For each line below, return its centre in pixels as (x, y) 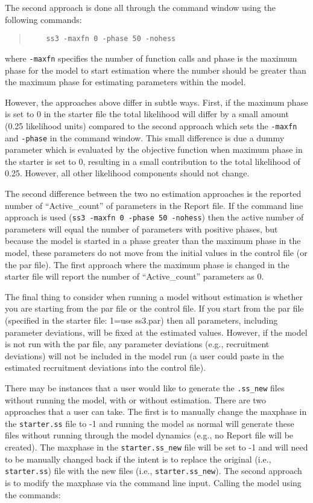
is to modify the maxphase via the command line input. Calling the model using (153, 482)
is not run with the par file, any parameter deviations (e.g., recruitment (137, 344)
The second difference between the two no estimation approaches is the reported (153, 193)
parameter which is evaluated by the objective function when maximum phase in (154, 149)
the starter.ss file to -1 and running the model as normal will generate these (150, 423)
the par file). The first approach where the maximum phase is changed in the (147, 264)
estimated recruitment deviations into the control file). (106, 367)
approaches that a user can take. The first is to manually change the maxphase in (156, 412)
